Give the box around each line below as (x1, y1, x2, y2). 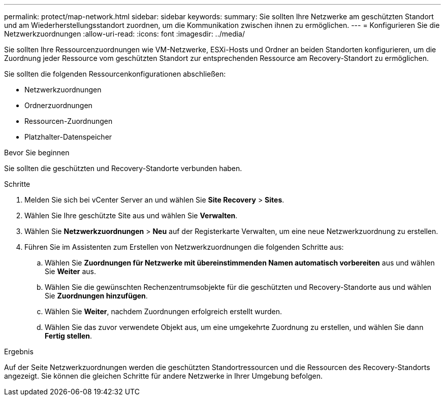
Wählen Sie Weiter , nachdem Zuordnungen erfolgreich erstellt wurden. (45, 307, 282, 316)
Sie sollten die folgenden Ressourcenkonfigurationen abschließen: (4, 70, 226, 78)
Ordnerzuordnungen (24, 101, 92, 110)
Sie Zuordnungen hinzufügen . (45, 291, 148, 300)
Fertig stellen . (45, 331, 92, 340)
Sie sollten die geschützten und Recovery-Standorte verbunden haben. (4, 164, 242, 173)
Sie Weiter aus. (45, 267, 96, 276)
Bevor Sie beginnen (4, 148, 70, 157)
